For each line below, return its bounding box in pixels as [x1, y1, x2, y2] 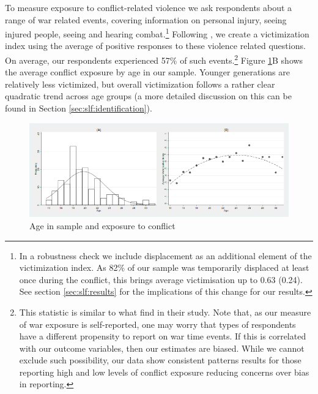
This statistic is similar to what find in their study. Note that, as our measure [19, 305, 311, 318]
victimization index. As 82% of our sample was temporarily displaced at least [19, 261, 309, 274]
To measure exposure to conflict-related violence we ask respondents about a [5, 1, 292, 13]
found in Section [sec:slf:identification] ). [5, 102, 152, 115]
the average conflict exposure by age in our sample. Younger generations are [5, 66, 290, 78]
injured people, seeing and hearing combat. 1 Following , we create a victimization [5, 26, 309, 40]
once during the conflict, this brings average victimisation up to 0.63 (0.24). [19, 273, 303, 286]
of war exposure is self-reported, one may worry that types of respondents [19, 317, 296, 330]
